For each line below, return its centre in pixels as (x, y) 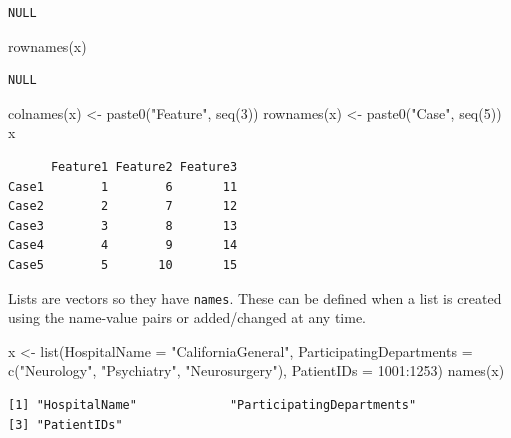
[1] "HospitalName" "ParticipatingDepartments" (212, 404)
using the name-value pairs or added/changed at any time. (187, 317)
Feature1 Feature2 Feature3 (144, 166)
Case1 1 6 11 (123, 186)
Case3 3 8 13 (123, 225)
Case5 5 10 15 (123, 264)
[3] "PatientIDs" (65, 424)
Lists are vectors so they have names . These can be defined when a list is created (255, 297)
